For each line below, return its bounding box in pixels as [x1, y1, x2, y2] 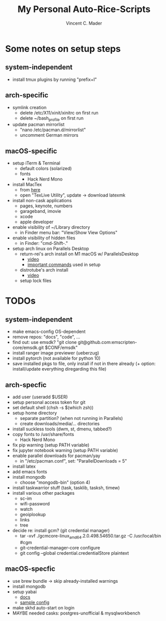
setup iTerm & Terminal [12, 160, 60, 166]
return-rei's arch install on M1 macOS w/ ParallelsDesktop [19, 251, 139, 257]
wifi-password [19, 500, 50, 506]
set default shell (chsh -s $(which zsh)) [12, 404, 94, 410]
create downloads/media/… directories [19, 420, 100, 426]
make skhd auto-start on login [12, 604, 75, 610]
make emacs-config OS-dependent [12, 328, 86, 335]
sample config [19, 599, 49, 605]
